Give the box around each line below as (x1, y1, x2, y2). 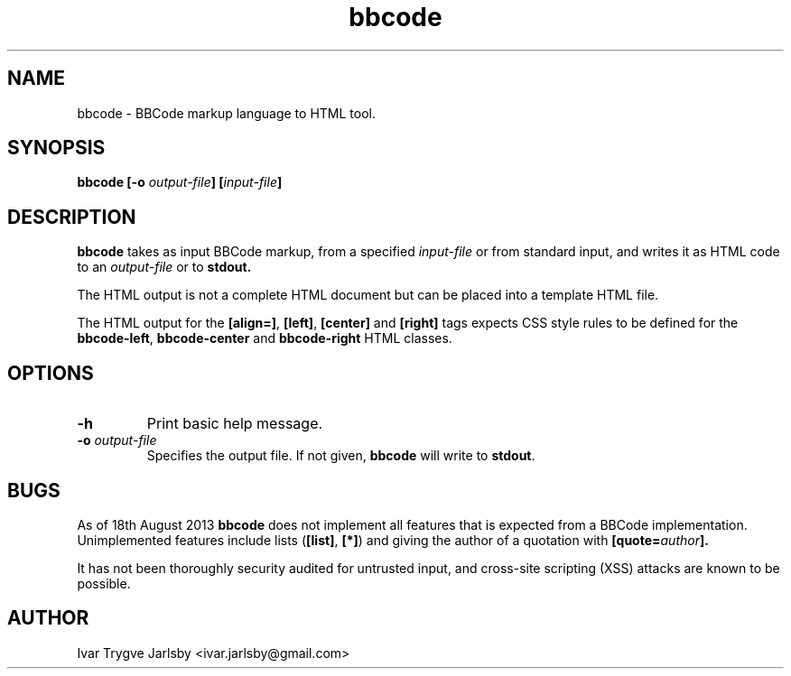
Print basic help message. (146, 414, 323, 433)
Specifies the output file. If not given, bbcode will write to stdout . (146, 448, 535, 464)
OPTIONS (7, 361, 94, 384)
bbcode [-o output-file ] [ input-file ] (77, 174, 283, 190)
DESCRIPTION (7, 205, 136, 228)
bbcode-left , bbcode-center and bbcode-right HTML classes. (77, 330, 452, 347)
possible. (77, 575, 131, 591)
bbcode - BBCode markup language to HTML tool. (77, 105, 376, 121)
